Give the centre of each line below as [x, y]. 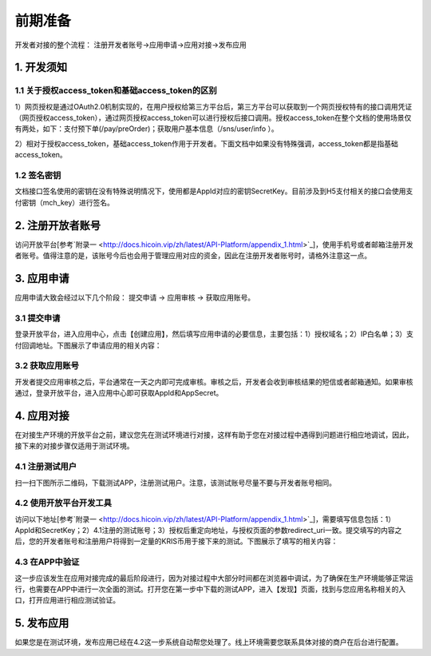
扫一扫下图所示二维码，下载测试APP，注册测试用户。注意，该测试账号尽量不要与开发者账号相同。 [176, 483]
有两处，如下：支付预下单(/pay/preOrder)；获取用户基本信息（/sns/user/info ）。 [146, 129]
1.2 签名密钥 [38, 176]
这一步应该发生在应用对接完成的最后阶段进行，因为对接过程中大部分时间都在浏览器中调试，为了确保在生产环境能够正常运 [214, 578]
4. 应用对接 [42, 415]
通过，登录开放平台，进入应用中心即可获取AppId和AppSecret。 [119, 393]
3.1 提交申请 [38, 318]
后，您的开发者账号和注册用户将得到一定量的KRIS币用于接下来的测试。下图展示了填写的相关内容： [176, 541]
